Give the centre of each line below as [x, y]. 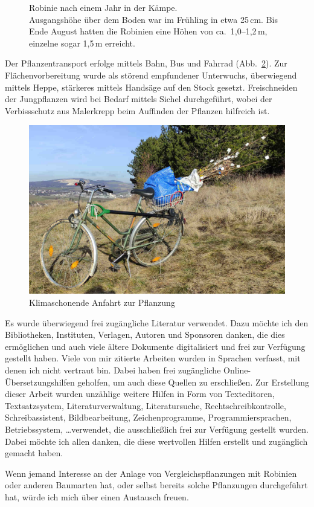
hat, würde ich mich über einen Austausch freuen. [97, 496]
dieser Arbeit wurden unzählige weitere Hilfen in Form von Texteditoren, [140, 394]
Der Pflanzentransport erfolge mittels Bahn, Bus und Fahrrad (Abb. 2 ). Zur [146, 63]
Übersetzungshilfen [40, 382]
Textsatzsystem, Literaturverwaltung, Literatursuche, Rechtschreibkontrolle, [146, 405]
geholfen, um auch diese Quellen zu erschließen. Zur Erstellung [193, 382]
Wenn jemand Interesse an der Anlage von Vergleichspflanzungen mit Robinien [151, 473]
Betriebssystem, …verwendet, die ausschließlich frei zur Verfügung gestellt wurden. [157, 429]
